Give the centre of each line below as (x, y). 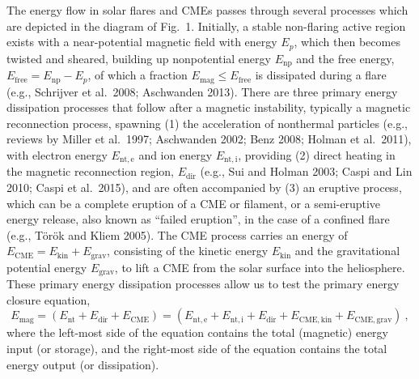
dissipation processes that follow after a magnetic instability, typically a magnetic (209, 107)
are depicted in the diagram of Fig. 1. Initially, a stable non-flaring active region (206, 26)
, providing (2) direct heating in (317, 154)
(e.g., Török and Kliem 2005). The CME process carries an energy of (177, 234)
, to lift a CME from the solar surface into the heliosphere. (260, 267)
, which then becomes (347, 42)
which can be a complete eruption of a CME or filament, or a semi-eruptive (194, 203)
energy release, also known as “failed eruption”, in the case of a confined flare (198, 219)
